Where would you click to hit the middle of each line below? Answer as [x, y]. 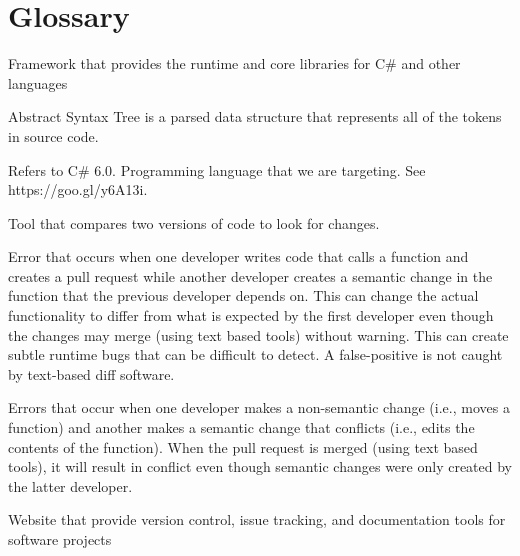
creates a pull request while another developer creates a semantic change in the [250, 275]
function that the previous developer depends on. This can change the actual [243, 295]
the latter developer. [70, 485]
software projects [60, 539]
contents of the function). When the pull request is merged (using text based [243, 446]
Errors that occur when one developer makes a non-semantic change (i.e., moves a [259, 407]
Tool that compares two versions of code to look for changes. [194, 222]
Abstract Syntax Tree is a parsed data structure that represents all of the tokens [255, 116]
